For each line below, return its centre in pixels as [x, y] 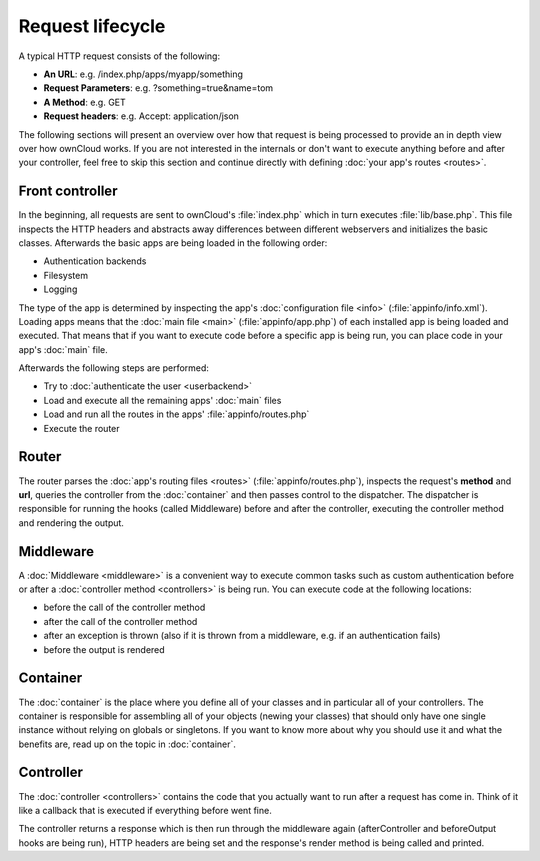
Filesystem [66, 275]
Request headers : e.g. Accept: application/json [141, 116]
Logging [60, 289]
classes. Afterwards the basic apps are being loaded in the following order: [173, 242]
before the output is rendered [104, 649]
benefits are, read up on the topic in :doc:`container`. [127, 744]
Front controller [68, 191]
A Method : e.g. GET [85, 102]
